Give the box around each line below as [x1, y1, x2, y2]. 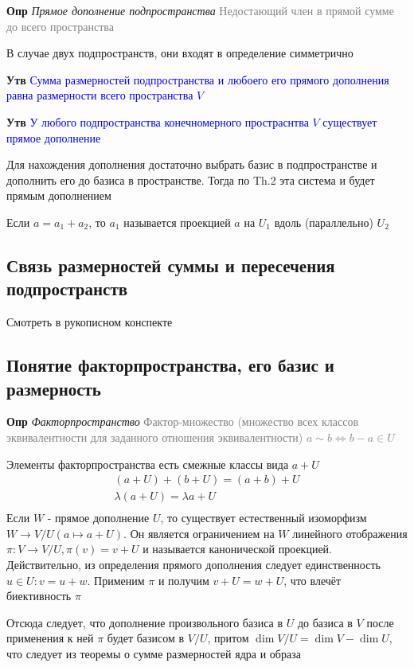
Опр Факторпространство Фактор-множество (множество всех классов [6, 413, 359, 430]
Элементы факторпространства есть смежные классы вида [6, 455, 289, 472]
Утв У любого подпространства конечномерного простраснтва [6, 113, 309, 130]
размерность [6, 376, 101, 400]
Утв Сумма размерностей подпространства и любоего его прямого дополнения [6, 71, 389, 88]
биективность [6, 587, 72, 604]
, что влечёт [283, 571, 342, 588]
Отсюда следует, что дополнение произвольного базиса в [6, 614, 283, 630]
